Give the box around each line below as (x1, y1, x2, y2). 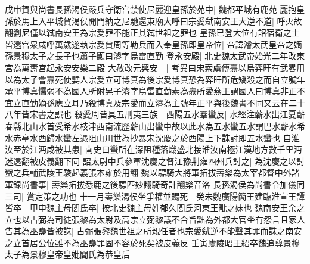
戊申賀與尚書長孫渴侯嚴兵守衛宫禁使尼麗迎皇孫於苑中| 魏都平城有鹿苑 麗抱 (5, 3, 297, 15)
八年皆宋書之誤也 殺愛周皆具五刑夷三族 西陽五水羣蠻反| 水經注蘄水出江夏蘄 (5, 108, 305, 120)
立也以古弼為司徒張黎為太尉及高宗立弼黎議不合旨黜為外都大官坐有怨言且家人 (5, 213, 305, 225)
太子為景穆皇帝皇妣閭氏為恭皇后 (5, 248, 130, 260)
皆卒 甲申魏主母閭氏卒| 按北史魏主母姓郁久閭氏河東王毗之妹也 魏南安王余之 (5, 201, 305, 214)
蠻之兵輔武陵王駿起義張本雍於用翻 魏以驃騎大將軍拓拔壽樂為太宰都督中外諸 (5, 166, 300, 179)
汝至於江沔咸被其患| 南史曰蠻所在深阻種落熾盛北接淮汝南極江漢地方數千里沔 (5, 143, 302, 156)
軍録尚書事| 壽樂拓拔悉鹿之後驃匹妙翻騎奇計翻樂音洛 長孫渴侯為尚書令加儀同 (5, 178, 305, 190)
